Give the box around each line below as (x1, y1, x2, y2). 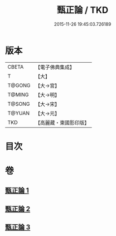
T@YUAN (7, 110, 30, 117)
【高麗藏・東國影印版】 (35, 119, 89, 126)
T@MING (7, 91, 29, 98)
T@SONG (7, 100, 30, 107)
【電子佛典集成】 (35, 64, 75, 71)
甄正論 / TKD (57, 4, 109, 16)
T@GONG (7, 82, 30, 89)
